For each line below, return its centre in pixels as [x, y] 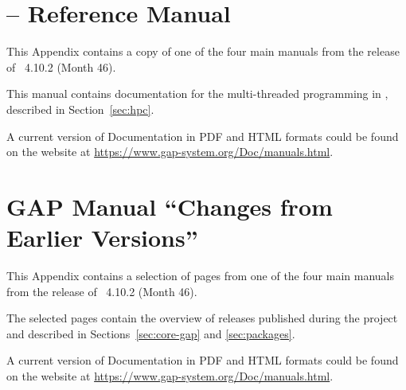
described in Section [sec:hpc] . [80, 109]
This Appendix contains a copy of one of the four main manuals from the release [203, 51]
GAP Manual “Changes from [170, 206]
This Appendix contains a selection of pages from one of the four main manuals [200, 275]
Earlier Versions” [102, 238]
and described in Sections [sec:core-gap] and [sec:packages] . [151, 333]
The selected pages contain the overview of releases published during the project [202, 318]
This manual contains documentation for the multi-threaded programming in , [197, 94]
